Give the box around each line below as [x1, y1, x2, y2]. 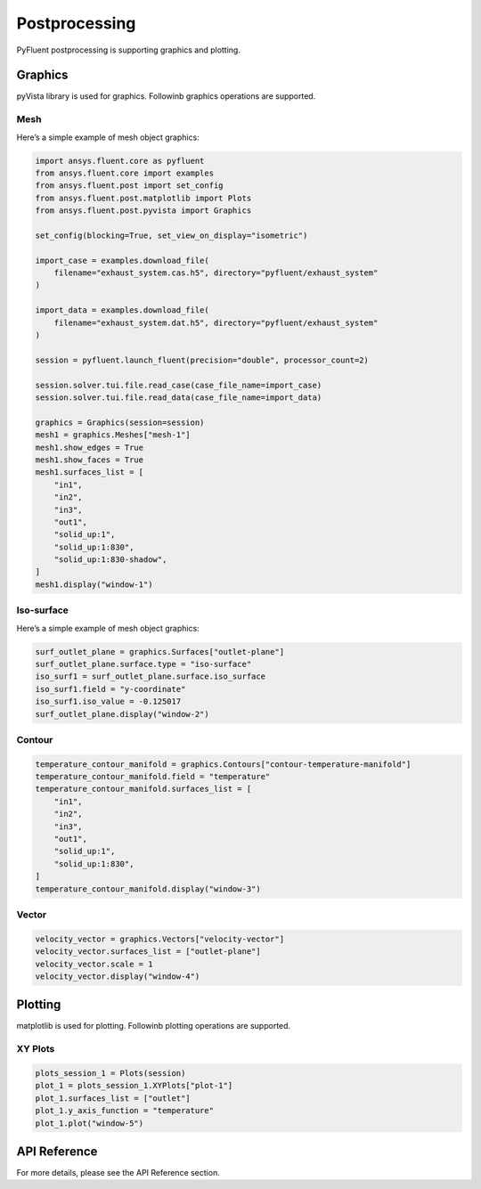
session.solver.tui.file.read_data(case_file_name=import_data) [35, 393, 322, 403]
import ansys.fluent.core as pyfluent [35, 156, 205, 166]
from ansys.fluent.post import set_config [35, 181, 224, 191]
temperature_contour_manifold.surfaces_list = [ [35, 784, 252, 794]
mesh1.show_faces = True [35, 454, 144, 465]
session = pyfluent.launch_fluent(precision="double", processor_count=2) [35, 354, 370, 365]
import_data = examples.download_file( [35, 305, 209, 315]
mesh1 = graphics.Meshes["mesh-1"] [35, 430, 191, 440]
